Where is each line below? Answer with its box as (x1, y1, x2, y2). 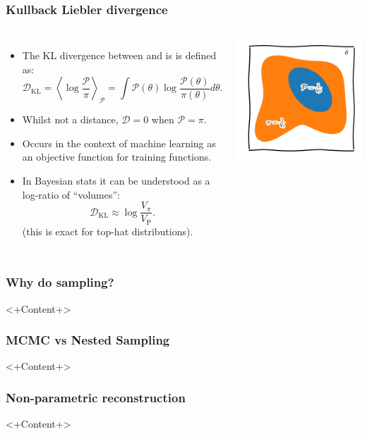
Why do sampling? (6, 273, 114, 291)
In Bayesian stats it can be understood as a (22, 173, 210, 187)
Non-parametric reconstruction (6, 388, 186, 406)
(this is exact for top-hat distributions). (22, 223, 193, 238)
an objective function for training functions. (22, 149, 212, 164)
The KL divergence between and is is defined (22, 48, 217, 63)
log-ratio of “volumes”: (22, 187, 120, 201)
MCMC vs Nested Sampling (6, 331, 170, 349)
